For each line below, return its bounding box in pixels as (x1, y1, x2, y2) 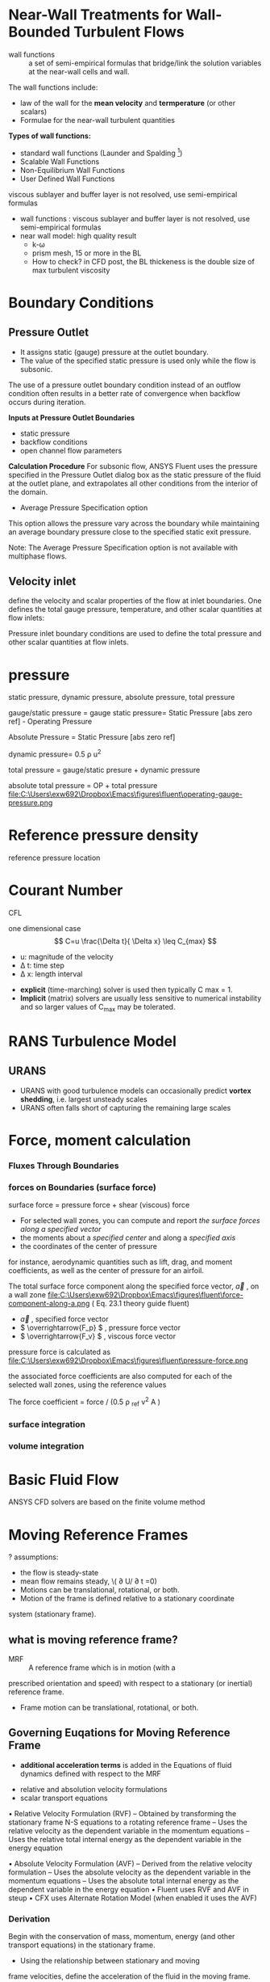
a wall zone (8, 1290, 47, 1300)
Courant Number (8, 881, 123, 900)
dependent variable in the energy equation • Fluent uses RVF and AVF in (8, 1884, 250, 1894)
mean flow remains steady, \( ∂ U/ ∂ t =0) (19, 1576, 157, 1586)
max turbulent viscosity (31, 265, 110, 275)
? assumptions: (8, 1552, 59, 1562)
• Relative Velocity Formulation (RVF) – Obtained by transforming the (8, 1808, 237, 1818)
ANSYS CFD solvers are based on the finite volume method (8, 1497, 206, 1507)
